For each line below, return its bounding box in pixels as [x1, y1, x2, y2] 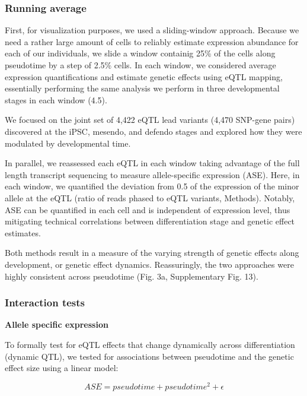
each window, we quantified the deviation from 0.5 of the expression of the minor [5, 180, 299, 192]
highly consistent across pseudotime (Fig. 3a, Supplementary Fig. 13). [5, 270, 258, 282]
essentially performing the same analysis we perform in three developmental [5, 82, 280, 94]
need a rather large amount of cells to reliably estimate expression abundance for [5, 35, 299, 47]
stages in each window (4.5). [5, 93, 107, 106]
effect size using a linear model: [5, 362, 119, 374]
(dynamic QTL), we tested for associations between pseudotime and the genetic [5, 350, 294, 362]
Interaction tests [5, 295, 85, 310]
